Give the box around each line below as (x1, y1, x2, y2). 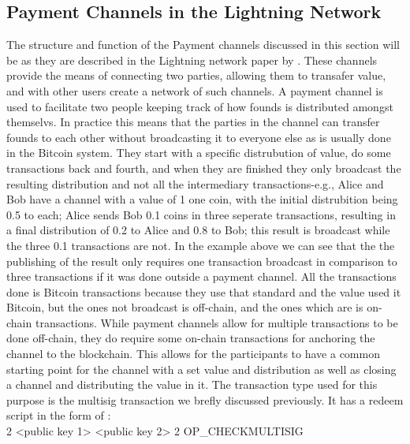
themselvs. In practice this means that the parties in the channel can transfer (6, 114, 380, 130)
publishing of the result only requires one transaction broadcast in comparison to (6, 252, 397, 269)
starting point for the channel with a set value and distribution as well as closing (6, 360, 397, 377)
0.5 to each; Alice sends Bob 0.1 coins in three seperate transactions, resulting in (6, 206, 396, 222)
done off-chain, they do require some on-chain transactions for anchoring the (6, 330, 375, 346)
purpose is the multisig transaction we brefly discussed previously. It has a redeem (6, 391, 404, 408)
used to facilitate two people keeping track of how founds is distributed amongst (6, 98, 393, 114)
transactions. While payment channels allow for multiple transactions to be (35, 314, 398, 330)
